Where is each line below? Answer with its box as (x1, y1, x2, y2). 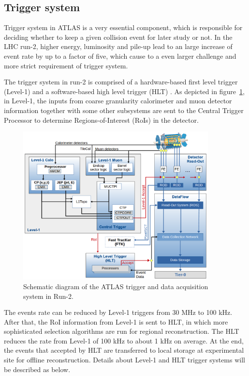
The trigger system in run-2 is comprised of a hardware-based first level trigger (4, 77, 238, 87)
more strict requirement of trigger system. (4, 60, 128, 70)
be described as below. (4, 364, 71, 374)
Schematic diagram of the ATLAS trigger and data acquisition (23, 281, 208, 291)
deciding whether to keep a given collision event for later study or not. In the (4, 32, 233, 42)
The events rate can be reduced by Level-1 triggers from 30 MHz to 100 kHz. (4, 307, 233, 317)
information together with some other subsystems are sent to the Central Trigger (4, 105, 244, 115)
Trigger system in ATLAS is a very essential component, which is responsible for (4, 22, 243, 33)
